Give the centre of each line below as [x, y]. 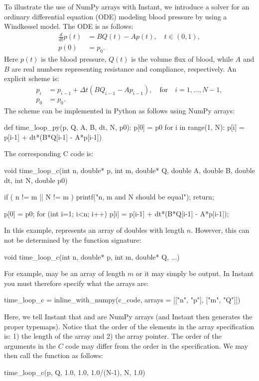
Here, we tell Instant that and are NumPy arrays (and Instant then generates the [128, 316]
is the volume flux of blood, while [182, 58]
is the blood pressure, [74, 58]
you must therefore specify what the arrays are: [76, 283]
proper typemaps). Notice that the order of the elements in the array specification [129, 326]
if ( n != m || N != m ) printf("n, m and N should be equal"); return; [109, 197]
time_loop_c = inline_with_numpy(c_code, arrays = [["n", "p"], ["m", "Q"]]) [122, 300]
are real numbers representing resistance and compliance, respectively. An [124, 68]
